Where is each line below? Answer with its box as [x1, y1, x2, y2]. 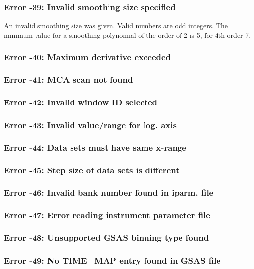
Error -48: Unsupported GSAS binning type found [4, 232, 209, 244]
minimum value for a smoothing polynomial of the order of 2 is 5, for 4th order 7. [4, 30, 251, 40]
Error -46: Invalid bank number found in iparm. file [4, 186, 214, 199]
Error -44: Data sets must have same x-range [4, 141, 186, 153]
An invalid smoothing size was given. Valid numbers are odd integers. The [4, 20, 228, 31]
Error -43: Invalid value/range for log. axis [4, 118, 177, 131]
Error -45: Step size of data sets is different [4, 164, 180, 176]
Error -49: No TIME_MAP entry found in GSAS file [4, 254, 221, 266]
